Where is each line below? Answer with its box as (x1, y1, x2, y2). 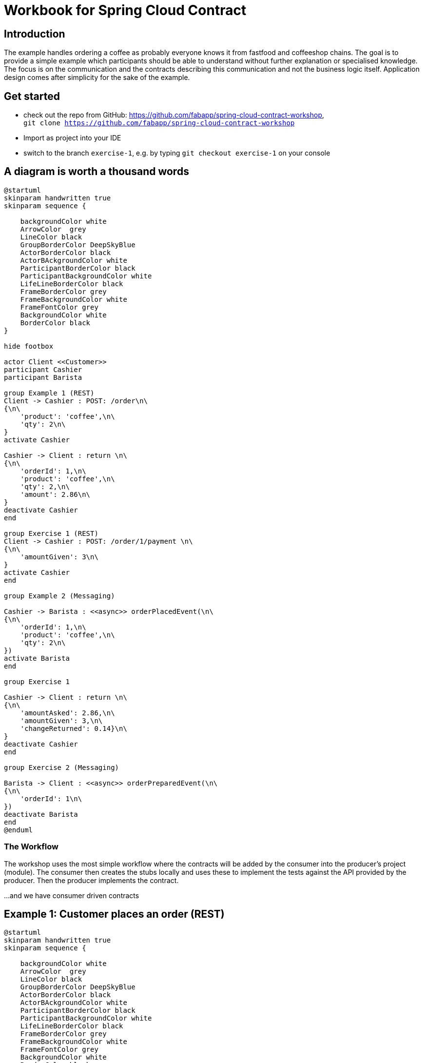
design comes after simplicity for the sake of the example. (4, 73, 190, 82)
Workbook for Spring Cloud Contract (4, 2, 247, 19)
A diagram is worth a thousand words (4, 165, 189, 178)
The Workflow (4, 842, 58, 852)
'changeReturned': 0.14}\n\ (20, 724, 127, 732)
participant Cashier (4, 365, 82, 374)
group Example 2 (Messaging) (4, 591, 115, 600)
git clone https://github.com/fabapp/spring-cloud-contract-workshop (23, 119, 295, 127)
